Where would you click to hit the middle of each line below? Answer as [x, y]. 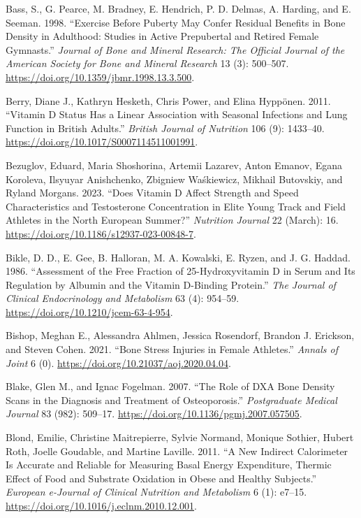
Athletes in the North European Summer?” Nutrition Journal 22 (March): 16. [172, 220]
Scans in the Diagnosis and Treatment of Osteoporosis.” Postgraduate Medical [171, 400]
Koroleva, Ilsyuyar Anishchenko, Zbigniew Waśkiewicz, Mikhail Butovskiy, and [174, 179]
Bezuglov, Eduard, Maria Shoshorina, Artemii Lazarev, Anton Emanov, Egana [174, 165]
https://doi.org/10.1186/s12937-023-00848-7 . [101, 233]
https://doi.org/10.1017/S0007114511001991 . [102, 142]
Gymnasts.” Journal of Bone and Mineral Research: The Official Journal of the [175, 49]
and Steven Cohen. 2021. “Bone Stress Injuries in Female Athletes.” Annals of [172, 349]
